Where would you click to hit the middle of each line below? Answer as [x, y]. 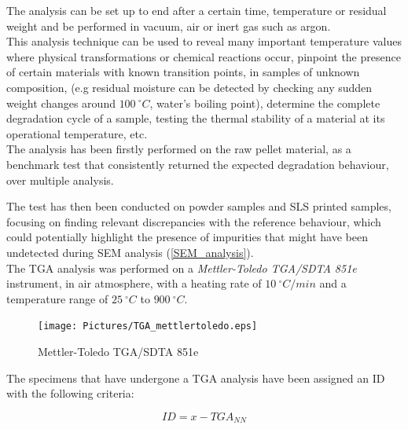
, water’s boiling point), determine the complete [265, 103]
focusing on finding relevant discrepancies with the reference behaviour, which [194, 221]
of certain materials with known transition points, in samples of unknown [183, 72]
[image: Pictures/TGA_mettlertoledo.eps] [148, 326]
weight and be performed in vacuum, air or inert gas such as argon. [169, 26]
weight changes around [61, 103]
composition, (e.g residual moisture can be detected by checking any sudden [189, 87]
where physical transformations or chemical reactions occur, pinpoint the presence [204, 56]
